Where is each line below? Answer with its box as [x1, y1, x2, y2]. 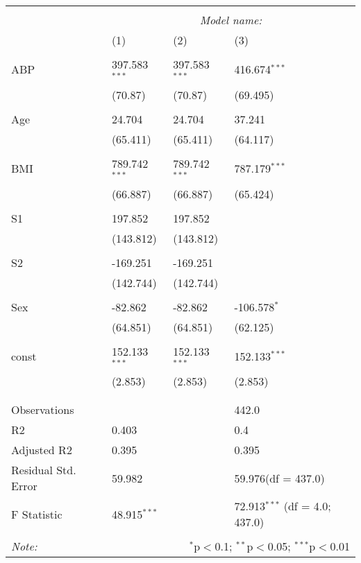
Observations [11, 401, 74, 418]
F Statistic [11, 505, 62, 522]
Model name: [199, 12, 262, 28]
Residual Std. [11, 462, 76, 478]
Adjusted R [11, 442, 67, 458]
